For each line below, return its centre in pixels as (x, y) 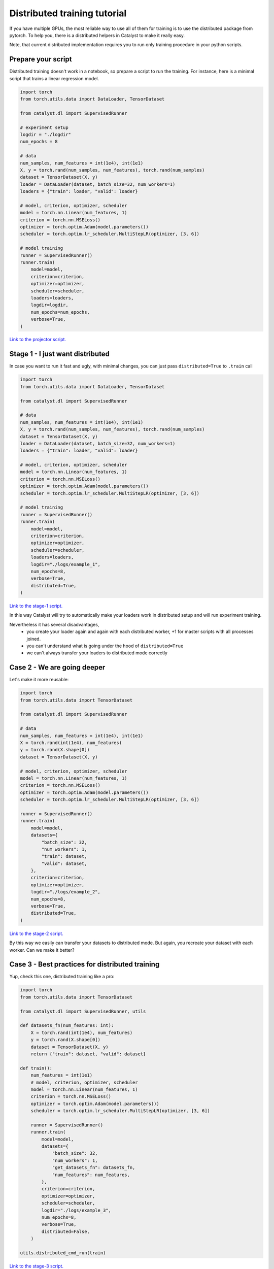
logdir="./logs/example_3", (76, 1210)
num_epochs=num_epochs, (60, 312)
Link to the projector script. (38, 340)
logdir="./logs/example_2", (66, 892)
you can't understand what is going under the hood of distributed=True (105, 646)
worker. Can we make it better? (42, 950)
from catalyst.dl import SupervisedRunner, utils (83, 1011)
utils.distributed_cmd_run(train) (63, 1253)
